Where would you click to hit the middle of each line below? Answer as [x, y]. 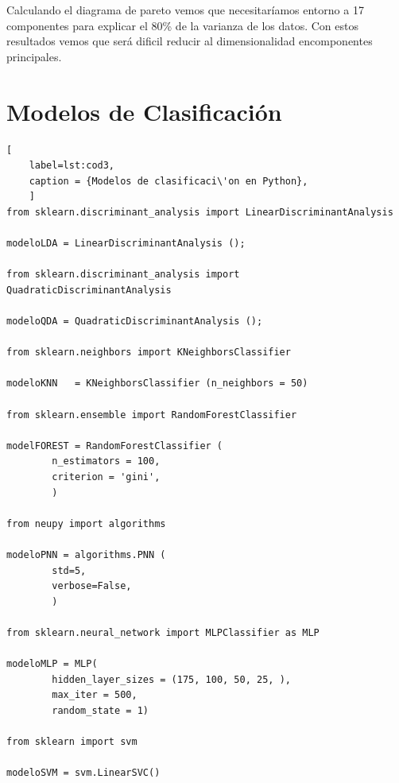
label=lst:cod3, [72, 166]
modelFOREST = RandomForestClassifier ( [115, 446]
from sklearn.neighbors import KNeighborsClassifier [149, 353]
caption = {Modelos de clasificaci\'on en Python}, [169, 181]
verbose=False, [92, 586]
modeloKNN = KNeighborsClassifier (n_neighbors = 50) [157, 384]
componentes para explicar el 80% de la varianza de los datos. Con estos [183, 25]
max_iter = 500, [95, 695]
